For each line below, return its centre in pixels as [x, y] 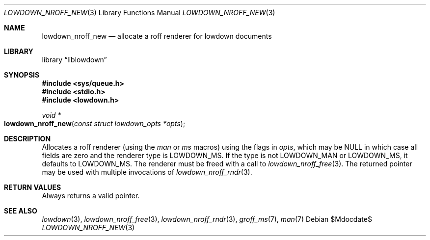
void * [52, 115]
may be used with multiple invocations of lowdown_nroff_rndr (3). [147, 172]
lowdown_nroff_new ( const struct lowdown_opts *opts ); [95, 123]
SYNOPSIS [22, 75]
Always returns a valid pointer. [91, 196]
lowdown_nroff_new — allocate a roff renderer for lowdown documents [157, 36]
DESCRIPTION [27, 139]
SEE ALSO [21, 211]
